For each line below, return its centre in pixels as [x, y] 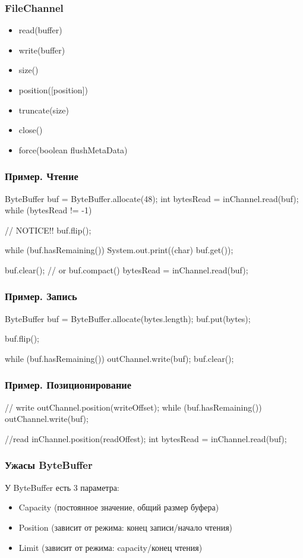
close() [31, 130]
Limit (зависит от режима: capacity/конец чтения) [111, 547]
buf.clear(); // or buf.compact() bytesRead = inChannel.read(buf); [127, 269]
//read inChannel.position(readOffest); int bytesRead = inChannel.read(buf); [146, 438]
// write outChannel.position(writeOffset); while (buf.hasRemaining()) [133, 407]
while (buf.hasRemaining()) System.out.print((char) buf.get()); [119, 250]
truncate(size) [44, 110]
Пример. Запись [41, 296]
